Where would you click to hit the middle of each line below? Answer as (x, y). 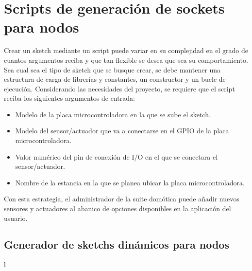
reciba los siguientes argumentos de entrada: (69, 98)
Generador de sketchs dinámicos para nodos (117, 244)
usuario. (16, 218)
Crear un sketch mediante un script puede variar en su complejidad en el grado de (126, 50)
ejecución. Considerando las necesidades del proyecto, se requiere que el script (119, 88)
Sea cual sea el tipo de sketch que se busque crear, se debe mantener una (112, 69)
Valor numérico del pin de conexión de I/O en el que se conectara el (117, 156)
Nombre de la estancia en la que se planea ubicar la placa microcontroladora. (130, 182)
